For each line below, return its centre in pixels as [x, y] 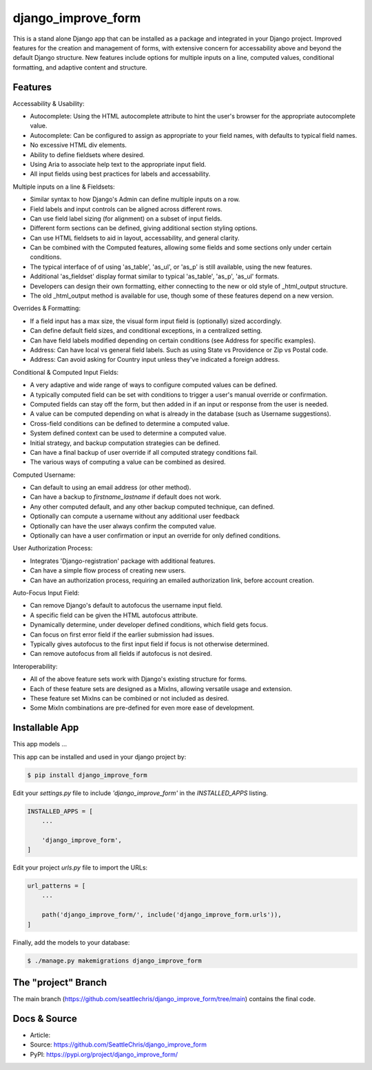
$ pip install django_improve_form [87, 775]
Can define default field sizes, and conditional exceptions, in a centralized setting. [146, 331]
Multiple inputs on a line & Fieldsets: [64, 187]
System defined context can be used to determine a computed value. [128, 433]
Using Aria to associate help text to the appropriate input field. [118, 164]
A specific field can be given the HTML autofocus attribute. [114, 615]
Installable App [46, 728]
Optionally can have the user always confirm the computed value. [123, 526]
